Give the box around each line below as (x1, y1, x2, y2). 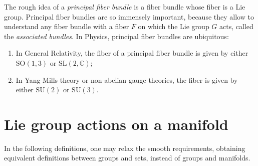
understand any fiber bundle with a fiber (4, 21, 129, 32)
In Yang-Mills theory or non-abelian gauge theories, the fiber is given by (16, 74, 238, 85)
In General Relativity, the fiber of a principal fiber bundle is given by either (16, 48, 248, 58)
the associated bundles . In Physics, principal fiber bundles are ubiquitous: (4, 31, 229, 41)
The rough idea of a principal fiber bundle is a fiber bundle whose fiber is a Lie (4, 2, 245, 12)
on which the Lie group (138, 21, 209, 32)
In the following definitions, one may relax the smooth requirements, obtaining (4, 142, 245, 153)
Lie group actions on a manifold (4, 113, 228, 134)
